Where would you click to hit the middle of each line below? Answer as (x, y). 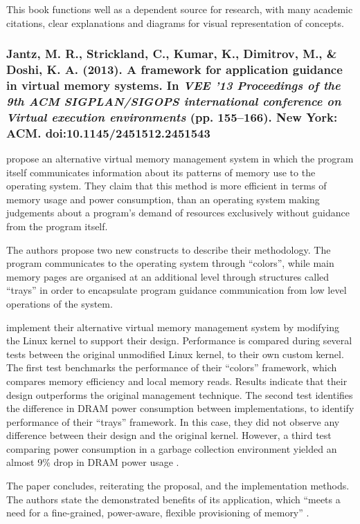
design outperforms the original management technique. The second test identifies (180, 394)
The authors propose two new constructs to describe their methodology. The (169, 249)
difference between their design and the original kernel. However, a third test (169, 435)
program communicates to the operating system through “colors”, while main (170, 263)
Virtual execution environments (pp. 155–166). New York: (172, 116)
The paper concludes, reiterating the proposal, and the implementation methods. (178, 486)
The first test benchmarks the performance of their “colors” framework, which (172, 367)
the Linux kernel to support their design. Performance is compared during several (179, 340)
